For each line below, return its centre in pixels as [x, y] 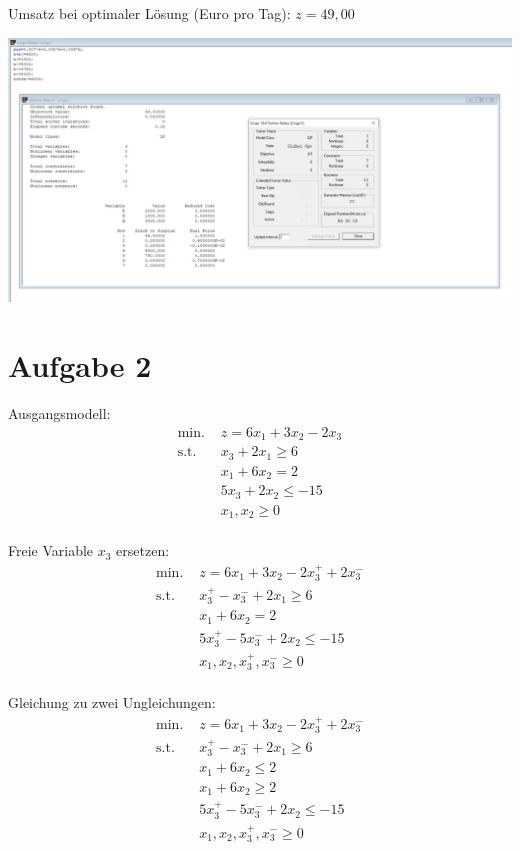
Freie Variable [51, 550]
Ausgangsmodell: [59, 413]
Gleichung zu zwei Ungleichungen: [112, 702]
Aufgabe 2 [80, 365]
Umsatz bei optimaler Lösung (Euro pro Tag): [149, 13]
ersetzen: [143, 550]
